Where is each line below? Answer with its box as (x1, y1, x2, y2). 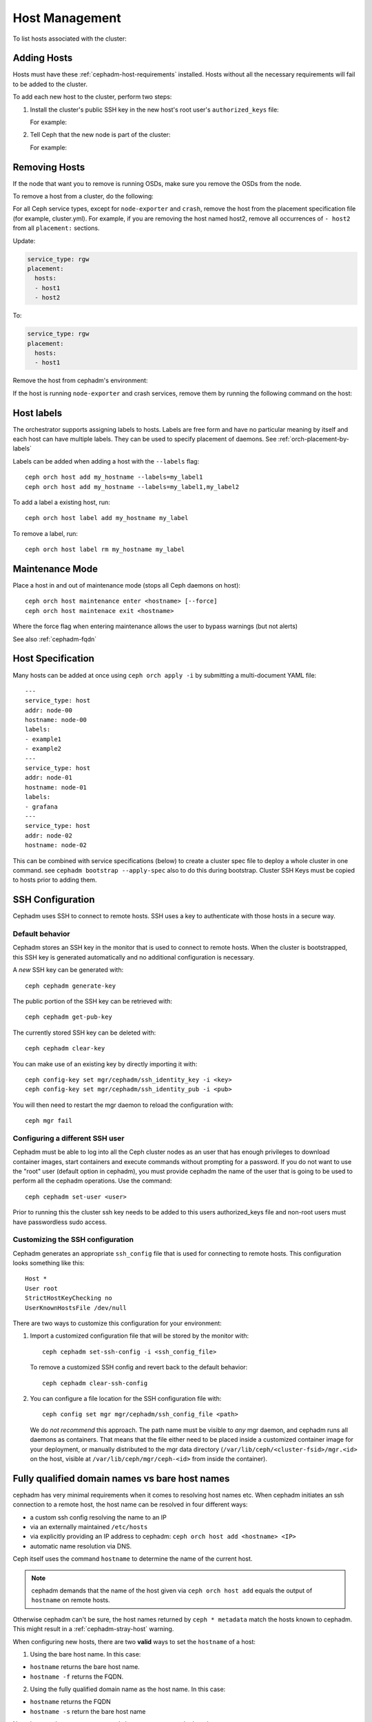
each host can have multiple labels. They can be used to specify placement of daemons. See (12, 435, 277, 444)
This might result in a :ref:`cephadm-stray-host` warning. (12, 1625, 174, 1633)
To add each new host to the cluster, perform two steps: (12, 93, 172, 101)
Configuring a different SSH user (12, 1133, 125, 1143)
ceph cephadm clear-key (25, 1044, 105, 1052)
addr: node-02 (25, 831, 72, 840)
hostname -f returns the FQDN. (30, 1672, 124, 1681)
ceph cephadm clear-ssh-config (42, 1379, 148, 1387)
